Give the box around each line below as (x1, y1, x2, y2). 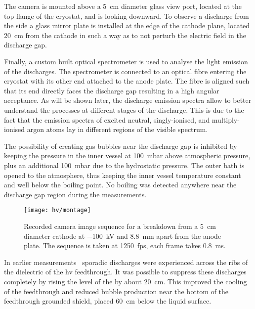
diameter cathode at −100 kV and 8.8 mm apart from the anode (24, 230, 221, 241)
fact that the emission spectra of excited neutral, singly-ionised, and (4, 114, 210, 125)
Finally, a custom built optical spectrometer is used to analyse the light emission (4, 56, 248, 66)
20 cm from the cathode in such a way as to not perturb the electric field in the (4, 30, 246, 40)
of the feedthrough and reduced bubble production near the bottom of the (4, 286, 229, 296)
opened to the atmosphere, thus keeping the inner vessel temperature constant (4, 170, 241, 180)
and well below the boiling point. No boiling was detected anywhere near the (4, 179, 237, 190)
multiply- (212, 114, 240, 125)
